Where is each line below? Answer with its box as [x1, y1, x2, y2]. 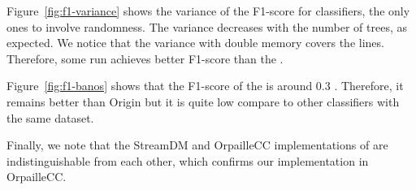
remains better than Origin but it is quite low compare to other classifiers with [6, 93, 400, 110]
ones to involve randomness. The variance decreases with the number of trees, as [6, 18, 407, 35]
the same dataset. [6, 109, 94, 126]
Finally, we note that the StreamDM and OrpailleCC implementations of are [6, 136, 388, 153]
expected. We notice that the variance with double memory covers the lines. [6, 34, 384, 51]
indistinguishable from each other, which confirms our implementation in [6, 152, 369, 169]
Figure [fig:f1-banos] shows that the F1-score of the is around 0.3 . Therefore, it [6, 77, 404, 94]
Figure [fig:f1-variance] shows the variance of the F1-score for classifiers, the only [6, 2, 410, 19]
